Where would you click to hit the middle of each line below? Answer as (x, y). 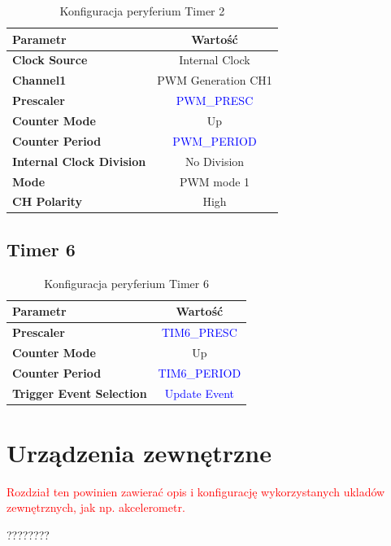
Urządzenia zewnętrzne (139, 452)
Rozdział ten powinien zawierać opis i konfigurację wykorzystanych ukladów (196, 491)
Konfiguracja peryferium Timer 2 (142, 11)
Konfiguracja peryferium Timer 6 (126, 283)
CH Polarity (47, 201)
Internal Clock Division (79, 161)
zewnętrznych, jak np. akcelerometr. (96, 507)
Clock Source (50, 60)
